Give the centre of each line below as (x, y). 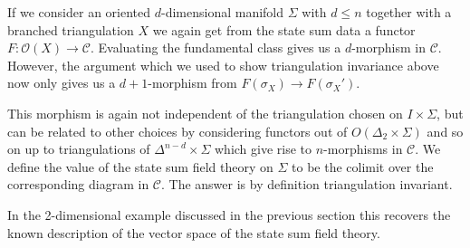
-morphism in (388, 48)
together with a (409, 12)
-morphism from (192, 83)
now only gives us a (62, 83)
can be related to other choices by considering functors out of (177, 131)
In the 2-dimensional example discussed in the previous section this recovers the (229, 214)
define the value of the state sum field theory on (140, 166)
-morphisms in (363, 149)
